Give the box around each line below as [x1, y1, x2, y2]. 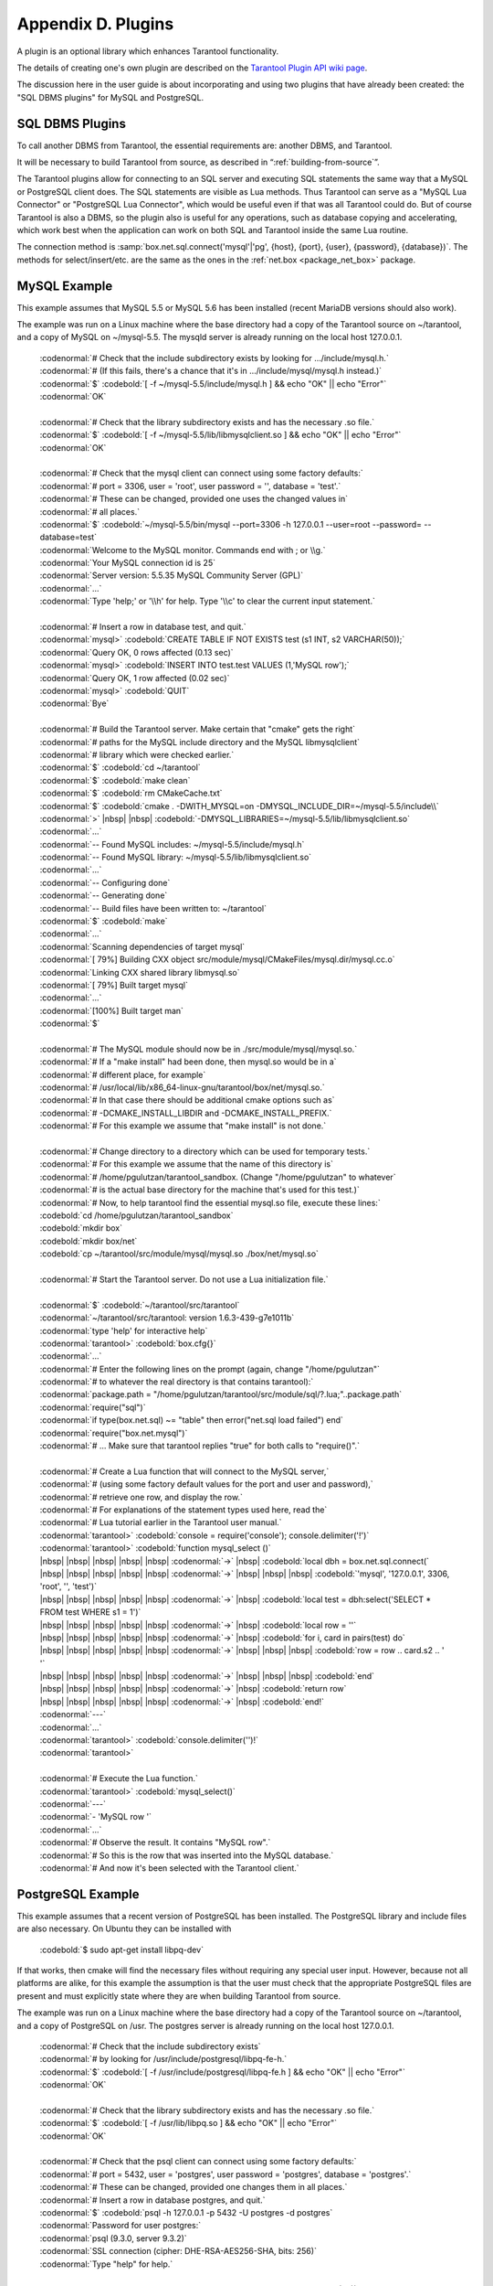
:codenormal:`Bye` [39, 698, 110, 709]
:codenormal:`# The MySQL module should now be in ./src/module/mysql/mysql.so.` [39, 1043, 358, 1054]
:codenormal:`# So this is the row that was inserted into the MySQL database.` [39, 1850, 334, 1861]
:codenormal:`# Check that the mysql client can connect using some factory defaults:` [39, 467, 364, 479]
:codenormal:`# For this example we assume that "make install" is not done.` [39, 1120, 327, 1131]
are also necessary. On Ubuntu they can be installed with [16, 1923, 232, 1934]
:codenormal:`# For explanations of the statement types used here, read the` [39, 1504, 328, 1515]
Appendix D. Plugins [16, 14, 174, 34]
